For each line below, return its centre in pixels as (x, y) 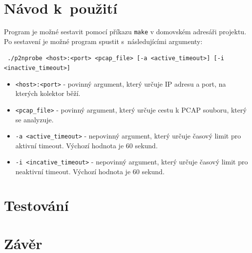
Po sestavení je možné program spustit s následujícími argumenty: (103, 41)
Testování (36, 205)
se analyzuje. (34, 119)
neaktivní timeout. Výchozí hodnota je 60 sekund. (90, 172)
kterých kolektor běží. (48, 93)
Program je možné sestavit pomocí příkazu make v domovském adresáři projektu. (125, 32)
